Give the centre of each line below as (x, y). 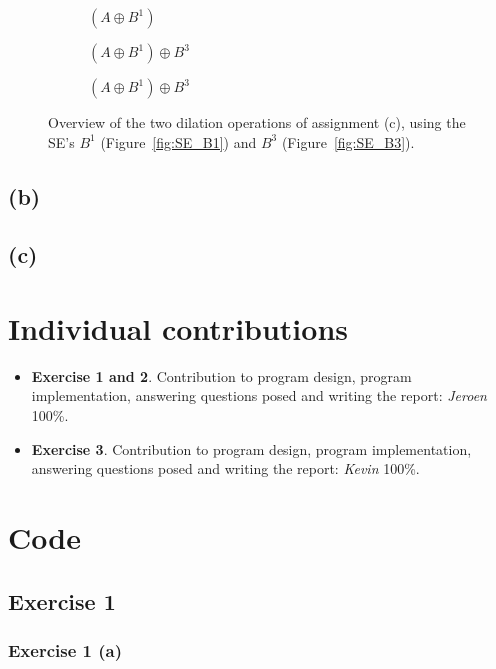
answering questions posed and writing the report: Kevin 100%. (225, 468)
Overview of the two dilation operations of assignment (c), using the (257, 122)
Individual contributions (178, 327)
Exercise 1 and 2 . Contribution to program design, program (221, 375)
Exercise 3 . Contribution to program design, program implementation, (251, 448)
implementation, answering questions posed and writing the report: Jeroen (259, 395)
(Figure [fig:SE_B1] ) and (178, 141)
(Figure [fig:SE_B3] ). (348, 141)
